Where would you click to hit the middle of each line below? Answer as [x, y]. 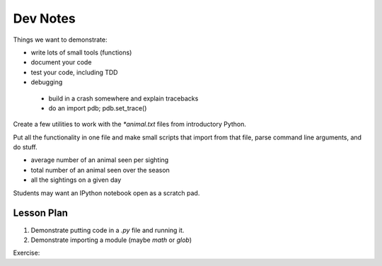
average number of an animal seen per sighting [100, 160]
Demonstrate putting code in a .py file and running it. [108, 230]
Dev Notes [44, 18]
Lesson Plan [41, 213]
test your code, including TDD [74, 72]
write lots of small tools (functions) [81, 52]
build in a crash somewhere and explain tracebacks [123, 98]
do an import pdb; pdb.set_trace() [98, 108]
